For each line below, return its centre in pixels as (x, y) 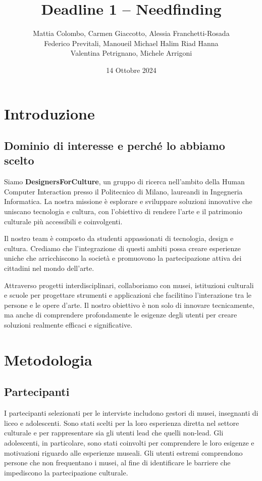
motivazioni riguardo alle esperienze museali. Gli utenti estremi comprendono (123, 452)
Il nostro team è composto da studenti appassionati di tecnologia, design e (119, 238)
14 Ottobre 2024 (131, 70)
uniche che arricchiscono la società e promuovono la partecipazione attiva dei (123, 258)
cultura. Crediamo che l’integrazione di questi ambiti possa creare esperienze (122, 248)
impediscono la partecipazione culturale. (66, 472)
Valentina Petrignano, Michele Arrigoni (131, 53)
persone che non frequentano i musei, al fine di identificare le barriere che (117, 463)
